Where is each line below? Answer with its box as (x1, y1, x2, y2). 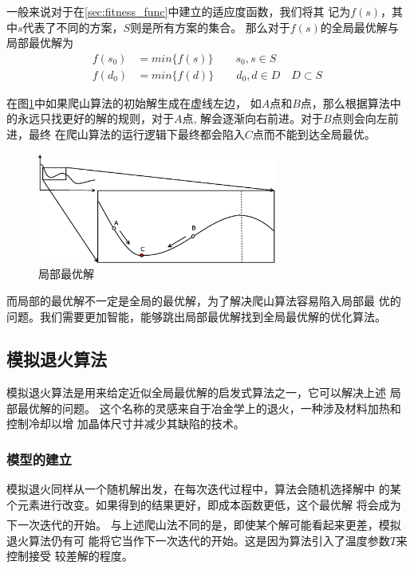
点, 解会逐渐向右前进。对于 (182, 110, 324, 127)
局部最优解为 (6, 34, 73, 51)
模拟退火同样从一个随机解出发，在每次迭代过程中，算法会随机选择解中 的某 (6, 481, 401, 497)
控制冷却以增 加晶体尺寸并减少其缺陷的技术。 (6, 415, 245, 432)
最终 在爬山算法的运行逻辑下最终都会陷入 (28, 126, 245, 143)
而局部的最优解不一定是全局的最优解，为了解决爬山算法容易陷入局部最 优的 (6, 292, 401, 308)
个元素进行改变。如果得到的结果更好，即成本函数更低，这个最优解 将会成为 (6, 496, 401, 512)
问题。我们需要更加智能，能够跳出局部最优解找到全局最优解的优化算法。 (6, 308, 386, 324)
